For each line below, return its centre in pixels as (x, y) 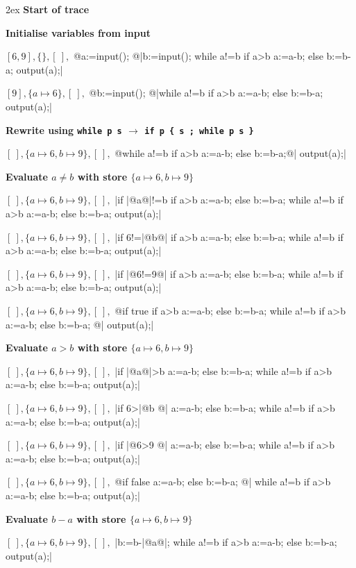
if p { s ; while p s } (199, 131)
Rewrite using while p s (64, 130)
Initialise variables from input (78, 32)
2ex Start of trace (48, 9)
